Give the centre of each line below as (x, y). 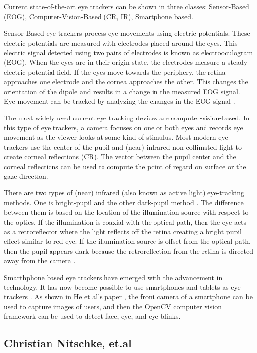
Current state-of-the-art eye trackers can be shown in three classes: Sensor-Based (127, 6)
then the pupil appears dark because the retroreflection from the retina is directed (129, 251)
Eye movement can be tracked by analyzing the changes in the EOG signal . (120, 101)
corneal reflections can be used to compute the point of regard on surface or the (125, 166)
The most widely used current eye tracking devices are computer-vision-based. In (127, 117)
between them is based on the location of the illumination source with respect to (126, 212)
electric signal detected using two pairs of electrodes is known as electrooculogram (128, 52)
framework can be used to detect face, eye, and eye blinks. (92, 316)
